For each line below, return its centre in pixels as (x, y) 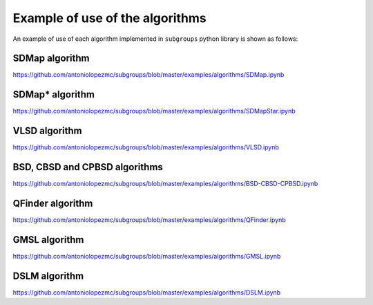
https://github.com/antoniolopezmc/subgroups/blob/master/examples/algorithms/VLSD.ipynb (146, 147)
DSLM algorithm (48, 276)
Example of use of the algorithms (109, 18)
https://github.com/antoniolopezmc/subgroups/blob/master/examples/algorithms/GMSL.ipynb (147, 256)
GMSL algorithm (48, 240)
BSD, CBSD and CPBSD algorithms (88, 167)
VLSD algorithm (47, 131)
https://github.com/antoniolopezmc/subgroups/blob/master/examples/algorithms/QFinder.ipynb (149, 220)
